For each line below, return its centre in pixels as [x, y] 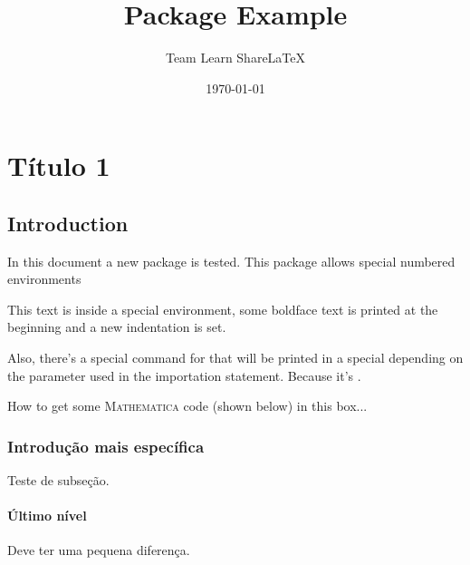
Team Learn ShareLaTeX [235, 58]
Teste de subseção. [58, 480]
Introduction [68, 223]
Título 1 [59, 166]
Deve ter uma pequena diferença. [99, 550]
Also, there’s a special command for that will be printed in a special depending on [235, 358]
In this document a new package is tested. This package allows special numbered [231, 261]
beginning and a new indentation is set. [117, 327]
